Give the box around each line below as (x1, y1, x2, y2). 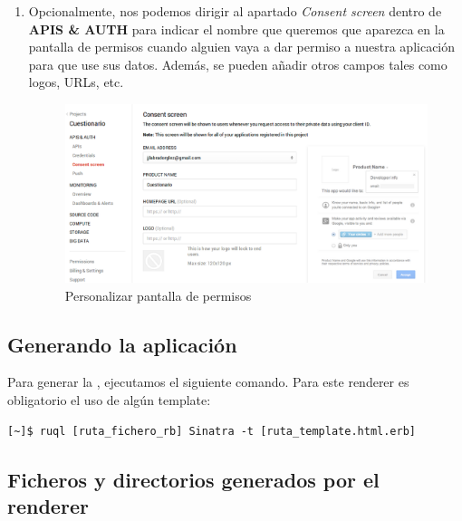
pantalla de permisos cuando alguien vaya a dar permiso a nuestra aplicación (28, 37, 456, 56)
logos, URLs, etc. (28, 72, 124, 92)
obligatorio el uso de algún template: (7, 390, 211, 409)
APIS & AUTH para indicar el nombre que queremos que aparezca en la (28, 19, 445, 38)
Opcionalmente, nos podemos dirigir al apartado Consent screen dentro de (28, 2, 442, 20)
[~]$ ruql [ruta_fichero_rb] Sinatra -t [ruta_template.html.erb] (7, 424, 417, 438)
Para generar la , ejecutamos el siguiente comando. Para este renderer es (7, 372, 409, 391)
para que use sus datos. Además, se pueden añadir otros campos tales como (28, 54, 448, 73)
